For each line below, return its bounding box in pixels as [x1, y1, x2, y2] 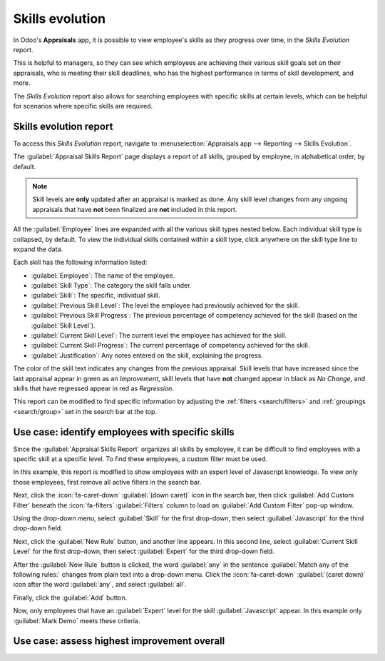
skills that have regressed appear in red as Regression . [13, 384, 175, 393]
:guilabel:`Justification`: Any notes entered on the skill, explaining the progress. [31, 350, 263, 360]
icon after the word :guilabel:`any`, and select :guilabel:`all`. [13, 580, 187, 589]
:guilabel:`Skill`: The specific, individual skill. [31, 291, 160, 300]
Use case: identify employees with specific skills [13, 425, 235, 438]
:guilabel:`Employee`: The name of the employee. [31, 271, 175, 280]
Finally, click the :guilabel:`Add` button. [13, 593, 128, 602]
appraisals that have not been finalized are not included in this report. [32, 205, 237, 213]
